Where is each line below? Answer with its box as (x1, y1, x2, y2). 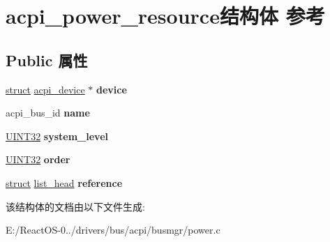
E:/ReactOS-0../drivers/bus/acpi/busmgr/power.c (6, 222, 220, 237)
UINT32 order (6, 152, 70, 167)
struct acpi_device (6, 82, 85, 96)
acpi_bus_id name (6, 105, 90, 120)
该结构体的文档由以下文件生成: (6, 199, 145, 213)
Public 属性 (6, 49, 88, 70)
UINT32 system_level (6, 128, 109, 143)
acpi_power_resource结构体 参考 (6, 1, 325, 30)
